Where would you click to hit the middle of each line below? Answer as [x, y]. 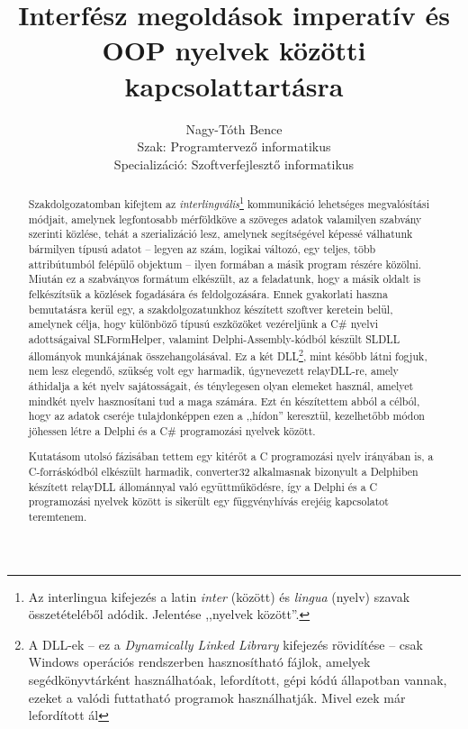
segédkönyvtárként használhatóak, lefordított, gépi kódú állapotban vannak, [238, 680]
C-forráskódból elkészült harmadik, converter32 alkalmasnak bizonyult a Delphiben [223, 472]
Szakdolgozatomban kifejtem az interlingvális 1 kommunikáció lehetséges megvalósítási [229, 203]
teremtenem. [58, 517]
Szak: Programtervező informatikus [234, 146]
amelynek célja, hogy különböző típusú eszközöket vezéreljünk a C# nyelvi [203, 324]
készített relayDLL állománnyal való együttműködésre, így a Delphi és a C [203, 486]
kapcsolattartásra [234, 85]
